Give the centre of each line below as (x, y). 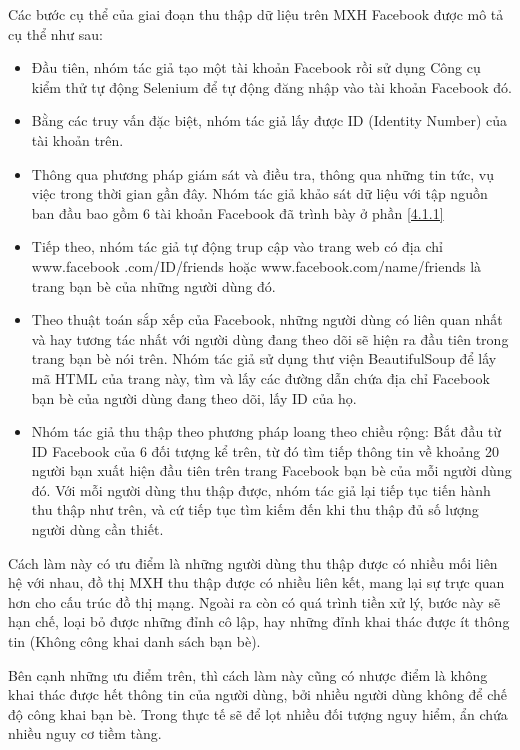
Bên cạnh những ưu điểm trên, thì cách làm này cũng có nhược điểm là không (248, 674)
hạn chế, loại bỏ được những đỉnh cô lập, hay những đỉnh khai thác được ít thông (259, 621)
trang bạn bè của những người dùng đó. (153, 285)
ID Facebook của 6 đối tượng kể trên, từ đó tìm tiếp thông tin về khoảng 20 (265, 450)
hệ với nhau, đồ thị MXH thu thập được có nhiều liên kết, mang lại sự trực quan (256, 582)
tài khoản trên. (77, 139)
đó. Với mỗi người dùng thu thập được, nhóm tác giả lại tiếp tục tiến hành (261, 489)
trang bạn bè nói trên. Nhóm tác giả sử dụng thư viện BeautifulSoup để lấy (264, 358)
